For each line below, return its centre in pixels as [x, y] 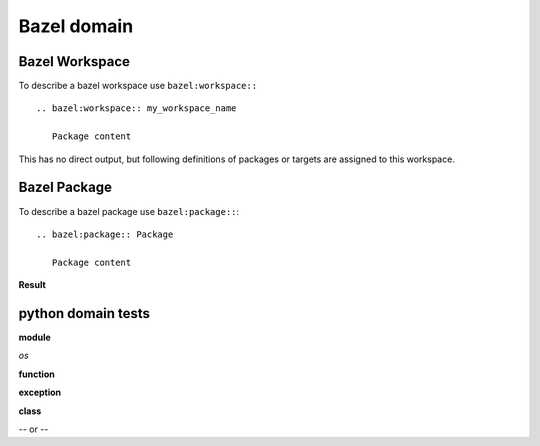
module [35, 337]
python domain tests [84, 313]
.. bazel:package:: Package [105, 234]
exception [40, 392]
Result [32, 285]
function [36, 374]
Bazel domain [76, 26]
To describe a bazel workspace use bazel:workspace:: [138, 86]
